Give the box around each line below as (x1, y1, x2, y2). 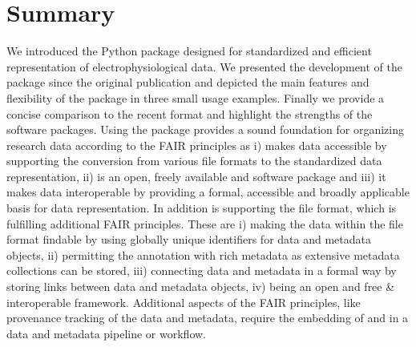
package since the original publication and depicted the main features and (6, 74, 370, 91)
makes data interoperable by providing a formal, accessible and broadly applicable (6, 184, 410, 200)
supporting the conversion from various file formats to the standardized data (6, 152, 382, 169)
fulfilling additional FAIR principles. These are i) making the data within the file (6, 215, 403, 232)
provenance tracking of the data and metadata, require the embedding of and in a (6, 309, 409, 326)
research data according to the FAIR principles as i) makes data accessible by (6, 136, 387, 153)
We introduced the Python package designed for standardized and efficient (6, 42, 372, 59)
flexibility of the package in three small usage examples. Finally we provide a (6, 89, 385, 106)
